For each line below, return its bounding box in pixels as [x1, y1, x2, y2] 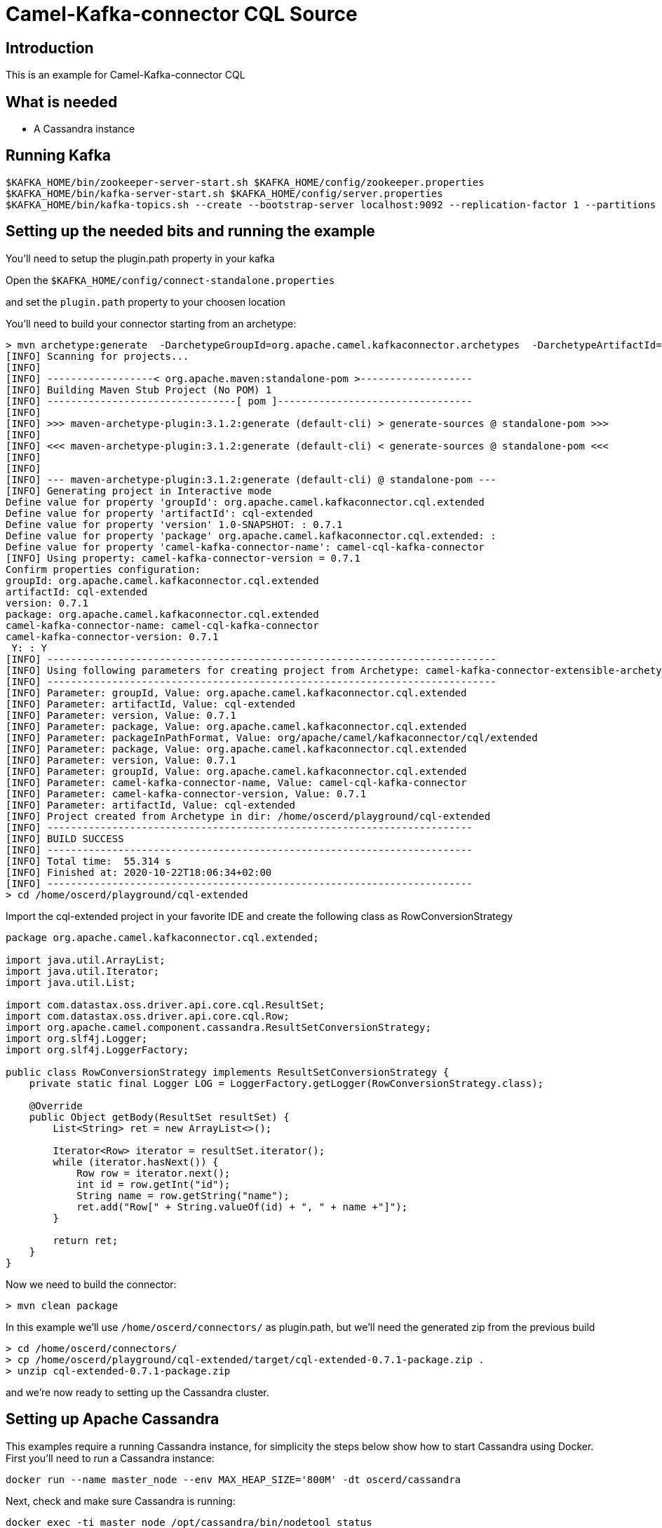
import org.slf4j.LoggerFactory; [6, 1043, 189, 1055]
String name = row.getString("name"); [76, 1189, 290, 1201]
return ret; [53, 1234, 119, 1246]
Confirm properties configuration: [6, 563, 201, 575]
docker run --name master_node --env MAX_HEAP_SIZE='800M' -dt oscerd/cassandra [6, 1473, 461, 1485]
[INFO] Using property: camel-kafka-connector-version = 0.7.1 [6, 552, 360, 564]
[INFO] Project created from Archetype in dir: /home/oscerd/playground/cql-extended [6, 810, 491, 822]
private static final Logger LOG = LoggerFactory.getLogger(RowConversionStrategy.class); [29, 1077, 544, 1089]
